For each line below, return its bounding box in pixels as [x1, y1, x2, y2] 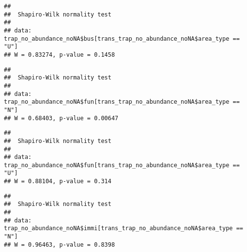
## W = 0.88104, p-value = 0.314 [4, 178, 111, 185]
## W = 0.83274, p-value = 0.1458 [4, 51, 115, 58]
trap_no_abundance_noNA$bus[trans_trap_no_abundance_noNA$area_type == [4, 35, 240, 42]
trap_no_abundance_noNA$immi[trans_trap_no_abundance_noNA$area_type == [4, 225, 243, 232]
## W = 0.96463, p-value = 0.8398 [4, 241, 115, 248]
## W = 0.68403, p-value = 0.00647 [4, 114, 119, 122]
